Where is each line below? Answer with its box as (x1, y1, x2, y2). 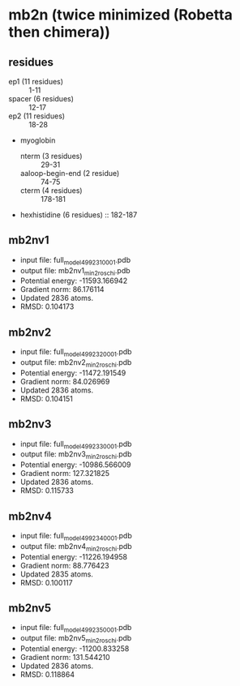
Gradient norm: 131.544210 (19, 653, 111, 662)
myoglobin (19, 135, 56, 145)
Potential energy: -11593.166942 (19, 276, 128, 285)
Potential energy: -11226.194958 (19, 551, 128, 561)
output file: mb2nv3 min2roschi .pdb (19, 449, 132, 461)
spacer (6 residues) (8, 94, 75, 103)
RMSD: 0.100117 (19, 577, 73, 587)
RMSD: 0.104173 (19, 302, 75, 311)
